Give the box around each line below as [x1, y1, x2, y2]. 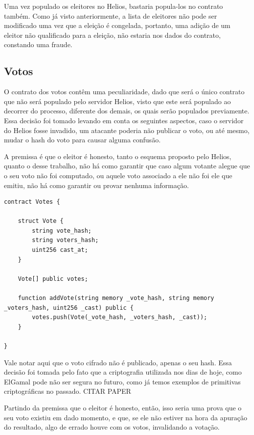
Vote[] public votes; [18, 275, 88, 282]
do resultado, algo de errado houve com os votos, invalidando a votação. [4, 422, 220, 432]
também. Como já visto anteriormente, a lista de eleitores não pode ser [4, 10, 217, 21]
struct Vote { [18, 217, 64, 225]
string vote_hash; [32, 227, 92, 234]
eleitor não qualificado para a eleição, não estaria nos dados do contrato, [4, 29, 221, 40]
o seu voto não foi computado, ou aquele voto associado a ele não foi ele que [4, 170, 232, 180]
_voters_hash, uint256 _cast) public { [4, 304, 134, 311]
